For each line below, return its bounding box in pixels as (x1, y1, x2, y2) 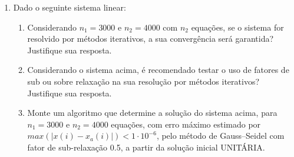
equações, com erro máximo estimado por (111, 118, 261, 130)
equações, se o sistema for (191, 21, 284, 33)
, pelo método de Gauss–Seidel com (156, 129, 285, 142)
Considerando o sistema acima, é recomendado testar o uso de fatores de (27, 64, 289, 76)
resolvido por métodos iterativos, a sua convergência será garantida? (27, 32, 274, 45)
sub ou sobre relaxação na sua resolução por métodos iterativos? (27, 75, 260, 87)
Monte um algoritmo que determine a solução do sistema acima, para (27, 106, 278, 119)
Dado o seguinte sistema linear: (13, 1, 126, 13)
